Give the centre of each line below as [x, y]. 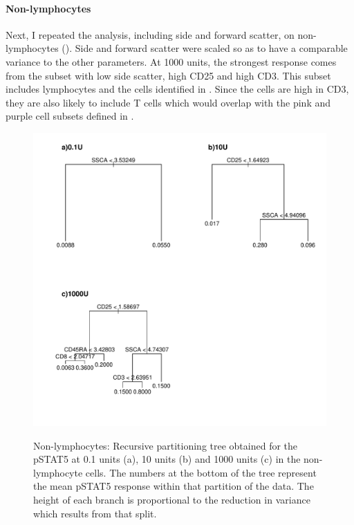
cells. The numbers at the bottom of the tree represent [201, 472]
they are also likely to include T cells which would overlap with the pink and [168, 102]
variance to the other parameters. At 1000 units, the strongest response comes [171, 61]
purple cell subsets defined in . [70, 116]
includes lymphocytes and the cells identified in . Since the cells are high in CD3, [177, 89]
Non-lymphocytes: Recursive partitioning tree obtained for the [166, 445]
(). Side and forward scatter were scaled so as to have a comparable [205, 48]
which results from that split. [95, 513]
